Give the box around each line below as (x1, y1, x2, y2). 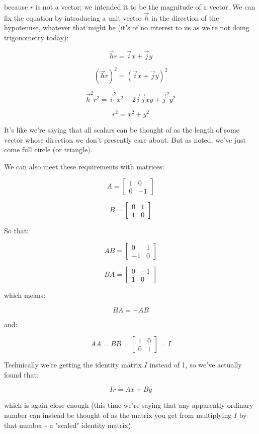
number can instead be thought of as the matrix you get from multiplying (4, 410, 232, 420)
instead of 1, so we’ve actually (149, 359, 242, 370)
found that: (4, 369, 39, 380)
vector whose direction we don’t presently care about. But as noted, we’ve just (4, 134, 246, 145)
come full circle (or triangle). (4, 144, 93, 155)
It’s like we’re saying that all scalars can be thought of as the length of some (4, 125, 239, 135)
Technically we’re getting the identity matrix (4, 359, 142, 370)
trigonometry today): (4, 32, 69, 42)
